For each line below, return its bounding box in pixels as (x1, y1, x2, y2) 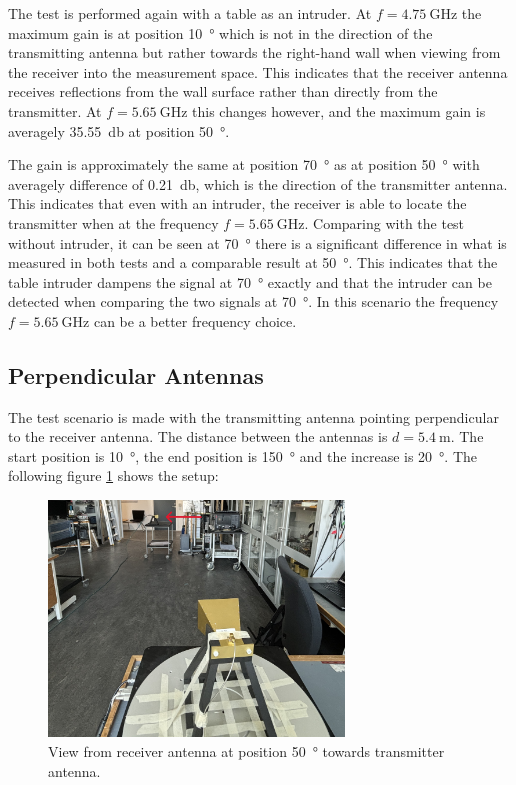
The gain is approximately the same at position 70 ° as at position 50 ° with (8, 154, 480, 175)
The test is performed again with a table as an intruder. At (8, 3, 372, 23)
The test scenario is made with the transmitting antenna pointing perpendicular (8, 406, 499, 427)
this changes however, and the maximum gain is (192, 100, 486, 121)
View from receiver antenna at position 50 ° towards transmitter (48, 741, 445, 762)
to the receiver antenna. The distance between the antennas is (8, 426, 388, 447)
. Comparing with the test (304, 212, 465, 233)
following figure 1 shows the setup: (8, 465, 219, 486)
